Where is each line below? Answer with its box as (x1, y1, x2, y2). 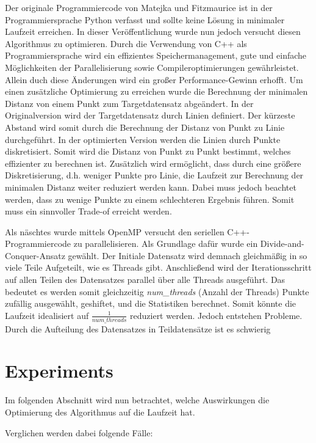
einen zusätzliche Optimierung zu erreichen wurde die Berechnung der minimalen (5, 85, 308, 98)
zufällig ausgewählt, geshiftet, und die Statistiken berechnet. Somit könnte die (5, 297, 296, 310)
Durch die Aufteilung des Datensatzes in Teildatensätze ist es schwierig (5, 322, 271, 335)
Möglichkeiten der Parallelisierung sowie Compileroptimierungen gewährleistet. (5, 60, 299, 73)
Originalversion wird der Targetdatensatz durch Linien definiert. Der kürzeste (5, 109, 295, 122)
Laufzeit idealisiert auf (5, 309, 89, 321)
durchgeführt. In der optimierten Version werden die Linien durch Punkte (5, 133, 281, 145)
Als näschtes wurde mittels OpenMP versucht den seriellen (5, 225, 224, 238)
